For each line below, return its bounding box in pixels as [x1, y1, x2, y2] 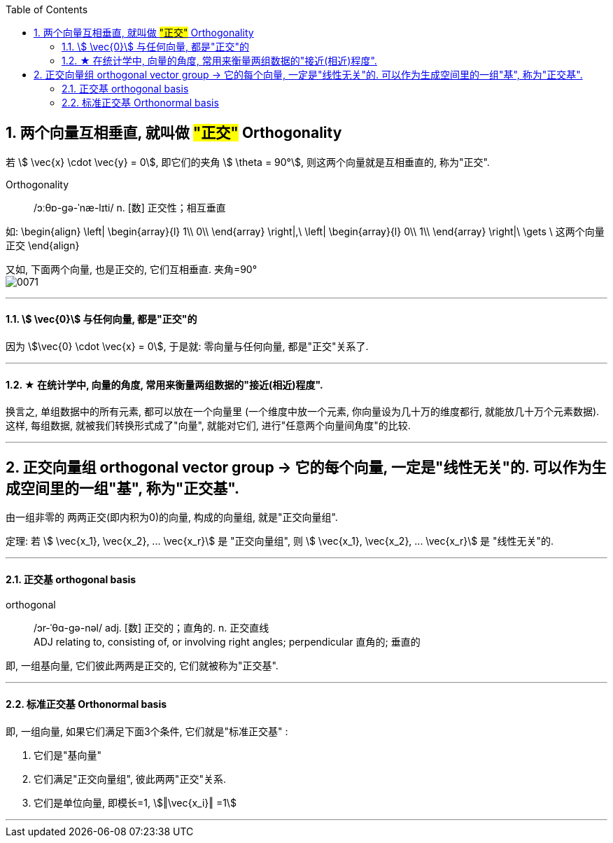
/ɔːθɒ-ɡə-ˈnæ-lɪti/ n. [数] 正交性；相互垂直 [34, 201, 226, 214]
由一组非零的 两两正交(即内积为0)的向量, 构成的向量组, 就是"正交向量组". [6, 511, 338, 524]
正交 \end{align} [6, 239, 80, 251]
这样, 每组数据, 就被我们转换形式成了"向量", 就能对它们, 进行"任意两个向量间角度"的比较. [6, 419, 411, 432]
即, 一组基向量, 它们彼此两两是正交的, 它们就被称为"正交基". [6, 660, 279, 672]
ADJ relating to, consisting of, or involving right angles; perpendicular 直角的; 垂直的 [34, 636, 421, 648]
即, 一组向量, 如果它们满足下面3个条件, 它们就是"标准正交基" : [6, 725, 288, 737]
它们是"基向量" [34, 748, 102, 761]
